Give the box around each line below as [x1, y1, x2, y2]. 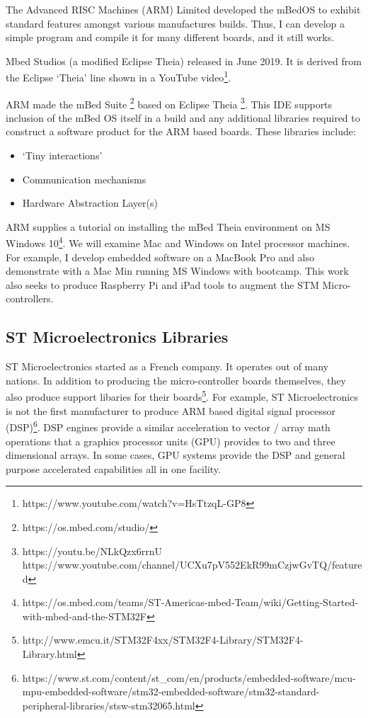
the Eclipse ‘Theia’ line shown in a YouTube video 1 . [6, 68, 231, 85]
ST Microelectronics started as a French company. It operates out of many [6, 359, 329, 374]
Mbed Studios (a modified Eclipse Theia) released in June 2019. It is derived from [6, 53, 362, 68]
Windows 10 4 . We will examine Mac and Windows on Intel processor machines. [6, 234, 350, 251]
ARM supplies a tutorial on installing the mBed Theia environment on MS [6, 219, 330, 234]
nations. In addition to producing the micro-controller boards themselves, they [6, 372, 346, 387]
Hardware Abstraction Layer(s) [22, 195, 158, 210]
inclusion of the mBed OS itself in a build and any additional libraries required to [6, 110, 360, 125]
